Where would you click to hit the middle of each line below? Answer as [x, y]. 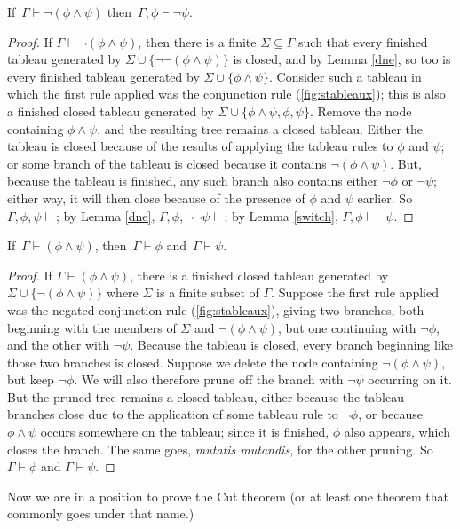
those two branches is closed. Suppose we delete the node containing [193, 362]
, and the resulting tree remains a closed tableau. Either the [260, 128]
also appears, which [397, 432]
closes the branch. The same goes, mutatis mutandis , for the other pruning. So [220, 449]
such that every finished [363, 41]
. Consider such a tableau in [345, 76]
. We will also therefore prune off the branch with [209, 379]
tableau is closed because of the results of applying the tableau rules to [200, 146]
